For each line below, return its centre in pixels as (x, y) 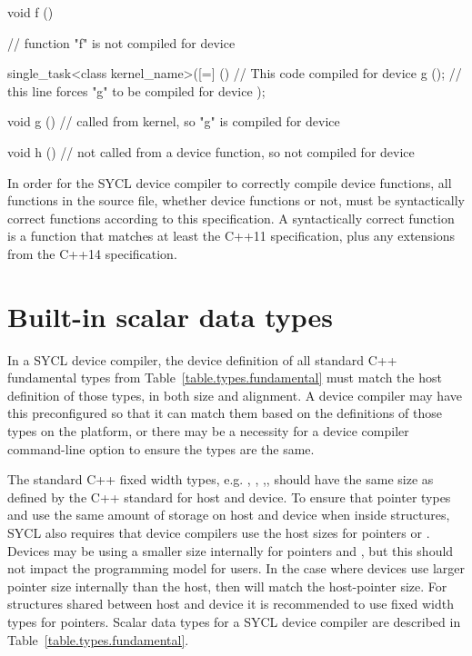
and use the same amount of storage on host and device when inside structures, (229, 515)
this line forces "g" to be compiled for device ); (136, 90)
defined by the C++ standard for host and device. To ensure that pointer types (229, 497)
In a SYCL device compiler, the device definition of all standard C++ (202, 359)
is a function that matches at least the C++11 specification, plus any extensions (231, 236)
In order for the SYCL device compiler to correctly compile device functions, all (230, 182)
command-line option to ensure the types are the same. (161, 448)
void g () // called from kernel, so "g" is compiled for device (174, 121)
